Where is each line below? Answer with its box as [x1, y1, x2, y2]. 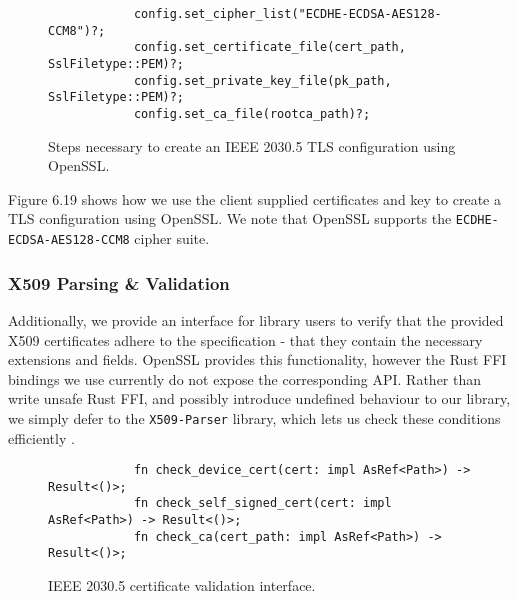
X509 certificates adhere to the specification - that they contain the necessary [8, 329, 483, 350]
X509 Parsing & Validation [8, 270, 230, 295]
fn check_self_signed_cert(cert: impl [133, 496, 392, 511]
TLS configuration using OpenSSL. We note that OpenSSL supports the [8, 208, 452, 229]
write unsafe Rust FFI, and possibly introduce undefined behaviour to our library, [8, 388, 511, 409]
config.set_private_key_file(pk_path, [133, 73, 392, 88]
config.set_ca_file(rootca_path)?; [133, 106, 371, 121]
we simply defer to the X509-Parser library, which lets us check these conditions [8, 407, 501, 428]
